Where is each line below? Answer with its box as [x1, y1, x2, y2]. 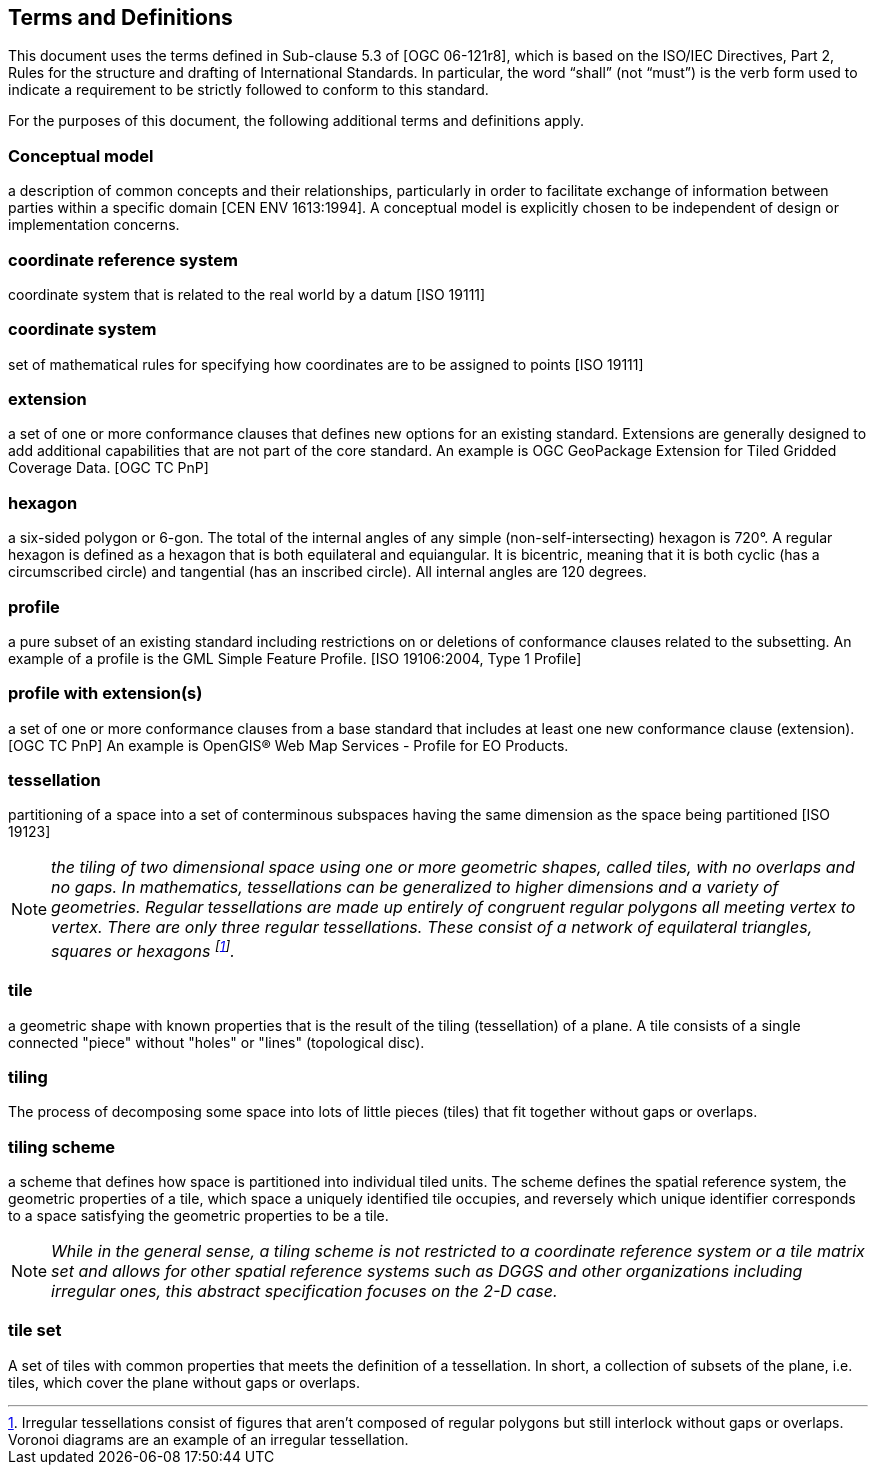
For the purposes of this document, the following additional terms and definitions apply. [8, 112, 584, 130]
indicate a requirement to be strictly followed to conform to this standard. [8, 81, 489, 99]
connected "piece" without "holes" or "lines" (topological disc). [8, 1033, 425, 1051]
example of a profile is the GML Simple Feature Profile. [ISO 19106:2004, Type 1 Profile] [8, 649, 582, 667]
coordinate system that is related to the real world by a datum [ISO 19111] [8, 285, 486, 303]
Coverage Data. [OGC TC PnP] [8, 459, 209, 477]
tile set [8, 1320, 62, 1341]
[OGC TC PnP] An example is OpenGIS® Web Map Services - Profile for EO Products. [8, 736, 569, 754]
